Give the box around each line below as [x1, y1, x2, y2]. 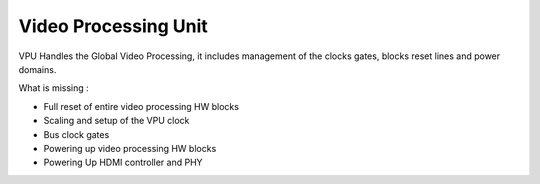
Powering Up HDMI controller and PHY [43, 156, 204, 169]
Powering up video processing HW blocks [43, 142, 217, 154]
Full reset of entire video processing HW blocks [43, 100, 240, 112]
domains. [18, 63, 57, 75]
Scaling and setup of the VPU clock [43, 115, 190, 127]
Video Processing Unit [18, 15, 209, 37]
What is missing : [18, 82, 89, 94]
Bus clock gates [43, 128, 110, 140]
